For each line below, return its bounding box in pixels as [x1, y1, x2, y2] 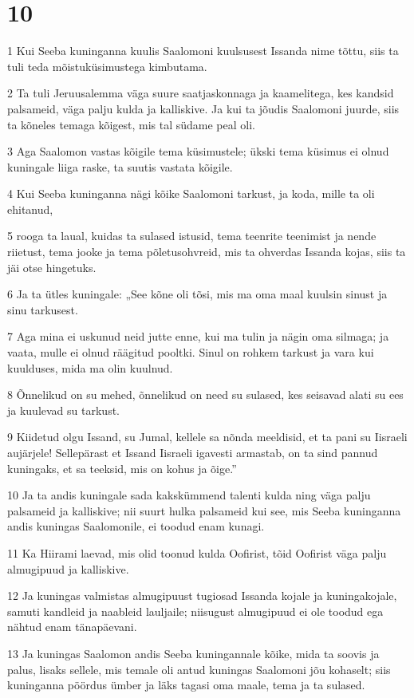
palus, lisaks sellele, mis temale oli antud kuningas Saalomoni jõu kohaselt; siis [7, 661, 391, 677]
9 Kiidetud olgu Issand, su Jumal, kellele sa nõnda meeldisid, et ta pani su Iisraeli [7, 428, 408, 445]
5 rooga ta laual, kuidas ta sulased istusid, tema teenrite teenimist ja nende [7, 227, 377, 244]
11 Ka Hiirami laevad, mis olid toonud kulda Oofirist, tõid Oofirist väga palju [7, 544, 387, 561]
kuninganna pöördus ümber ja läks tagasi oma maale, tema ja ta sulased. [7, 676, 365, 693]
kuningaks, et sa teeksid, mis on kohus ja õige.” [7, 459, 237, 476]
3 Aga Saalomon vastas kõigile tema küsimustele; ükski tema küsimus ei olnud [7, 143, 389, 160]
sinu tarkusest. [7, 301, 78, 317]
